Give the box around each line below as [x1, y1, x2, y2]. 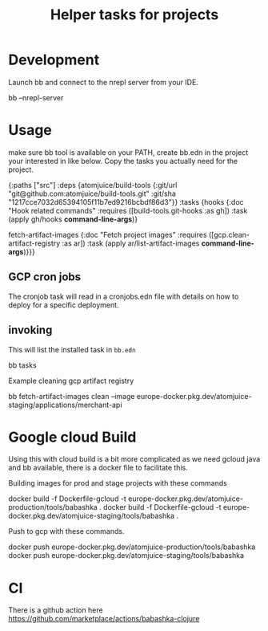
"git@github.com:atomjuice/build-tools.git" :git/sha [8, 189, 176, 198]
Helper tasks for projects [50, 6, 219, 24]
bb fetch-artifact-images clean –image [8, 391, 135, 401]
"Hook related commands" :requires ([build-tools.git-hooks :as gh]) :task [8, 206, 248, 215]
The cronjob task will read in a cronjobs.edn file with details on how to [8, 291, 239, 301]
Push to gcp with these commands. [8, 527, 125, 536]
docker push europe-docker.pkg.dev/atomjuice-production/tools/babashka [8, 542, 256, 552]
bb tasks [8, 360, 38, 370]
